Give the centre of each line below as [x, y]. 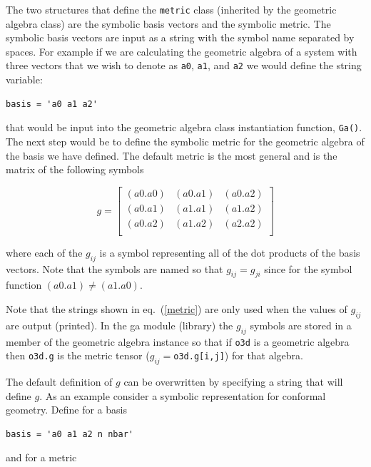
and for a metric [41, 457]
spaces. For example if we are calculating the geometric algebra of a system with [182, 51]
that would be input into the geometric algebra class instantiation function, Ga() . [184, 127]
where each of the [44, 252]
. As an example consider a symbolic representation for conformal [183, 395]
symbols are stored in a [301, 325]
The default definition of [59, 382]
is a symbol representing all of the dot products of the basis [230, 252]
